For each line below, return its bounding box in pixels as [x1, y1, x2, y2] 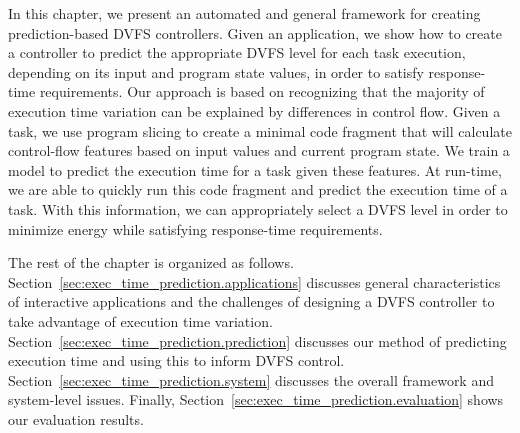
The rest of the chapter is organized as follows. [8, 252, 294, 273]
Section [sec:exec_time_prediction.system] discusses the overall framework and [8, 369, 494, 390]
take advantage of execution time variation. [8, 310, 273, 331]
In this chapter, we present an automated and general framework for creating [8, 3, 481, 23]
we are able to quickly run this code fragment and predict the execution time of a [8, 179, 508, 200]
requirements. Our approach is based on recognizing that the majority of [39, 81, 485, 102]
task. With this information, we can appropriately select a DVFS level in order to [8, 198, 508, 219]
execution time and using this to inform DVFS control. [8, 350, 345, 371]
